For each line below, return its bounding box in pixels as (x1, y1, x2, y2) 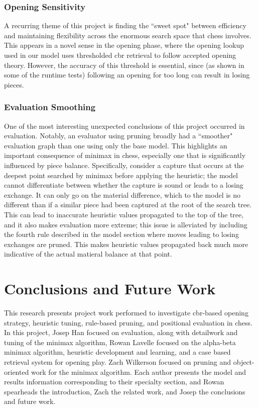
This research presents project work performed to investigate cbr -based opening (4, 307, 248, 318)
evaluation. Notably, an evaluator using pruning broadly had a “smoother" (4, 130, 233, 141)
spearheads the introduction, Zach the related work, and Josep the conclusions (4, 386, 245, 396)
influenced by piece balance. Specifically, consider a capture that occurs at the (4, 159, 244, 170)
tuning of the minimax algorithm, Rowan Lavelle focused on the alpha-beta (4, 337, 236, 347)
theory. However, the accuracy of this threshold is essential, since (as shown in (4, 59, 244, 70)
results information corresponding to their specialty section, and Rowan (4, 376, 224, 387)
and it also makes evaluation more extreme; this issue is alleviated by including (4, 219, 247, 229)
